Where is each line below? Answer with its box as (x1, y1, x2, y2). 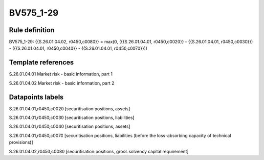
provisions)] (9, 140, 34, 145)
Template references (9, 59, 74, 67)
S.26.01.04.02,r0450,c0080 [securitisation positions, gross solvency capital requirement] (9, 148, 189, 154)
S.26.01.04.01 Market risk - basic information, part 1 (9, 71, 113, 77)
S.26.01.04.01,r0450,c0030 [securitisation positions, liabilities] (9, 115, 134, 120)
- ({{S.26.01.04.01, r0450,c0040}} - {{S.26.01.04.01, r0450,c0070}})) (9, 45, 148, 51)
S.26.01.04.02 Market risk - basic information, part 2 (9, 80, 114, 86)
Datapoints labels (9, 93, 64, 101)
